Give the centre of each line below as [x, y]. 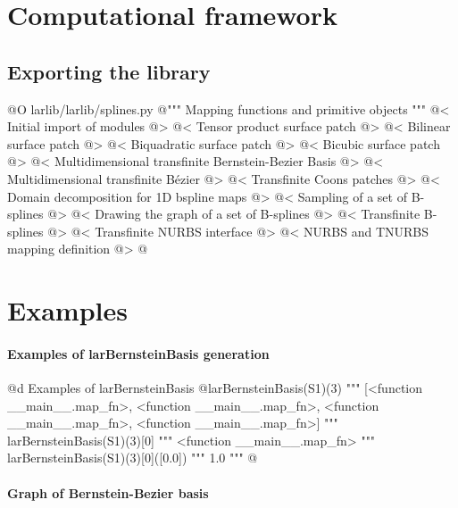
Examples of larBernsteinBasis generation [138, 353]
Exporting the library [109, 71]
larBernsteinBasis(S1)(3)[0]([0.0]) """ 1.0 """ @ [133, 458]
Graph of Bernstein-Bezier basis [108, 492]
